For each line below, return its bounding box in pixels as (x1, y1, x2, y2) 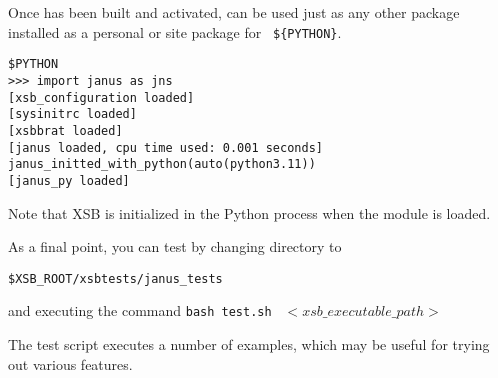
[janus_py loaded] (8, 173, 130, 188)
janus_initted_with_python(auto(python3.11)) (8, 157, 316, 172)
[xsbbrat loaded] (8, 123, 123, 138)
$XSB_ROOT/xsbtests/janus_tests (8, 271, 223, 286)
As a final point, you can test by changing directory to (8, 236, 342, 257)
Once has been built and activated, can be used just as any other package (8, 2, 460, 22)
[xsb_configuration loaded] (8, 90, 195, 105)
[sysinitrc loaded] (8, 107, 137, 122)
